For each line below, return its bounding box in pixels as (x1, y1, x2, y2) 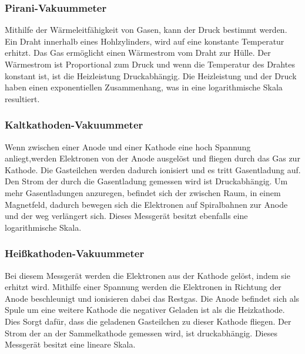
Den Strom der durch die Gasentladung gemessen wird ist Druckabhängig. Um (5, 175, 288, 187)
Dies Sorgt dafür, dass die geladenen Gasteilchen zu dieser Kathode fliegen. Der (5, 315, 291, 327)
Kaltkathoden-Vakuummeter (5, 117, 143, 132)
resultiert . (5, 92, 40, 104)
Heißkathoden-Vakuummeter (5, 246, 145, 261)
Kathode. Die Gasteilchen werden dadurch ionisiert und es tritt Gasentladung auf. (5, 163, 301, 176)
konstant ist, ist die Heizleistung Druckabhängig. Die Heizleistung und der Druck (5, 69, 297, 82)
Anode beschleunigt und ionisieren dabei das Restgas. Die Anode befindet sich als (5, 292, 300, 304)
